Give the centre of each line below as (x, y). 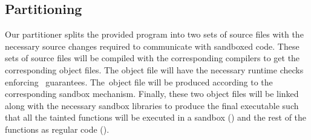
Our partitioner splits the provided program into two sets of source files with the (154, 34)
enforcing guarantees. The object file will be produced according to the (139, 82)
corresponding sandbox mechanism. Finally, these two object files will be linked (152, 94)
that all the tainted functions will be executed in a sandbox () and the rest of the (156, 117)
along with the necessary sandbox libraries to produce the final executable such (152, 105)
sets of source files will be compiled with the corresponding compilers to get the (152, 58)
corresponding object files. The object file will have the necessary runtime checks (154, 69)
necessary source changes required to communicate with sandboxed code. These (152, 46)
